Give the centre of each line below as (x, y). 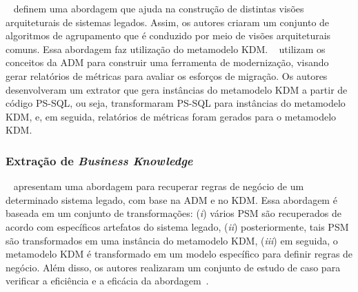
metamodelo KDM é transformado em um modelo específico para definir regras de (179, 254)
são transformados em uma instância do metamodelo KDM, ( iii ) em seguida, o (172, 240)
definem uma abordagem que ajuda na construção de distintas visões (159, 8)
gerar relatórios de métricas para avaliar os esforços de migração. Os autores (167, 75)
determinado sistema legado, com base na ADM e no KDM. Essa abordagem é (171, 199)
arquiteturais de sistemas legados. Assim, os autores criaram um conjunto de (168, 22)
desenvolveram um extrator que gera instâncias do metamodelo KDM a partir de (177, 89)
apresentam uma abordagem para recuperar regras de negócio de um (159, 186)
